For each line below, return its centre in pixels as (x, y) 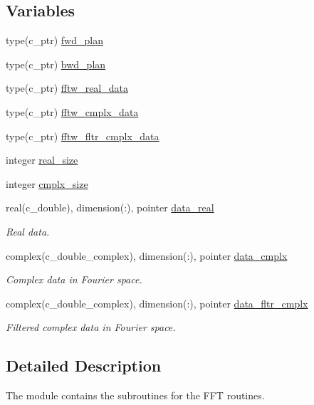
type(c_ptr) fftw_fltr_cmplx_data (83, 136)
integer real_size (42, 160)
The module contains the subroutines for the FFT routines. (135, 395)
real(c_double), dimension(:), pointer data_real (110, 207)
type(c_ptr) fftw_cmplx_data (72, 111)
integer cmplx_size (47, 183)
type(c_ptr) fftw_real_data (67, 88)
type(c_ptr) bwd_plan (56, 64)
